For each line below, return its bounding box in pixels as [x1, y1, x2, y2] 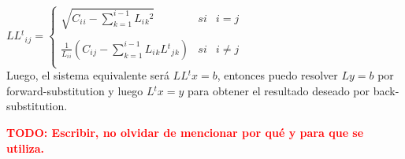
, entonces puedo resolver [217, 67, 338, 83]
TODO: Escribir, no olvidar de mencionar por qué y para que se [6, 124, 364, 140]
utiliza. [6, 139, 45, 156]
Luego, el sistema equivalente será [6, 67, 169, 83]
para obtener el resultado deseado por [188, 82, 370, 98]
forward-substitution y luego [6, 82, 143, 98]
